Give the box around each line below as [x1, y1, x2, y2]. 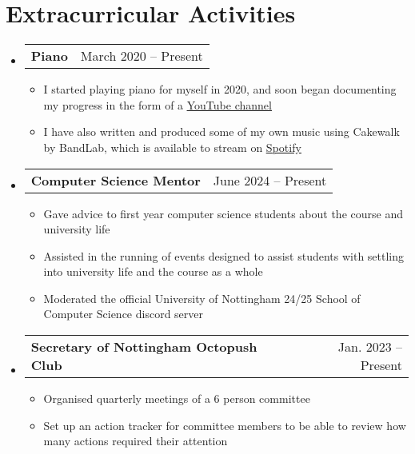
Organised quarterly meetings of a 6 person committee [43, 390, 310, 407]
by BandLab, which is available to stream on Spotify [43, 138, 301, 155]
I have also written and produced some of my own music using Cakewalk [43, 123, 400, 140]
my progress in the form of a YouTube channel [43, 96, 272, 113]
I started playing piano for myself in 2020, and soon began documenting [43, 81, 397, 98]
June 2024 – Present [213, 170, 327, 189]
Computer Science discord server [43, 305, 203, 322]
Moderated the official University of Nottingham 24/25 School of [43, 289, 361, 306]
